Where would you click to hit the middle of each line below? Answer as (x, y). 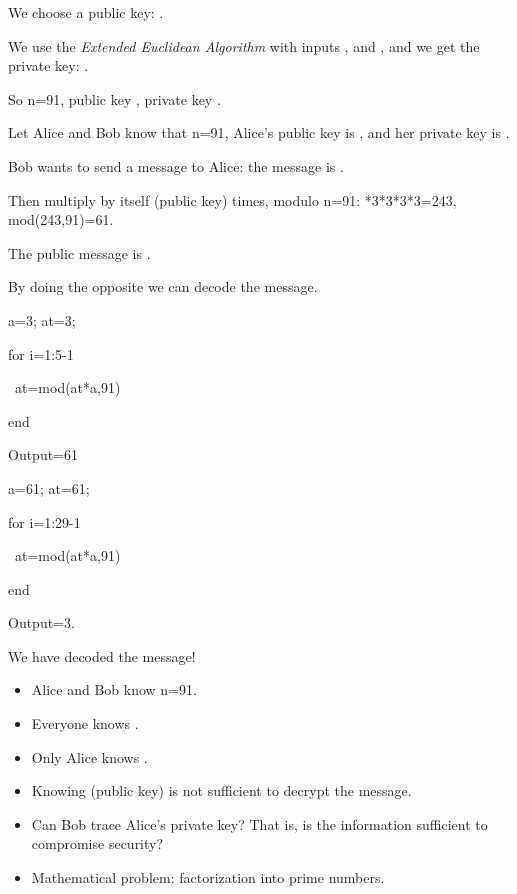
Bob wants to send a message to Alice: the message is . (176, 165)
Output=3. (41, 622)
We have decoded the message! (102, 655)
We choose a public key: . (86, 12)
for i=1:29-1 (44, 521)
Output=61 (43, 454)
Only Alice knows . (89, 756)
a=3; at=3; (42, 319)
